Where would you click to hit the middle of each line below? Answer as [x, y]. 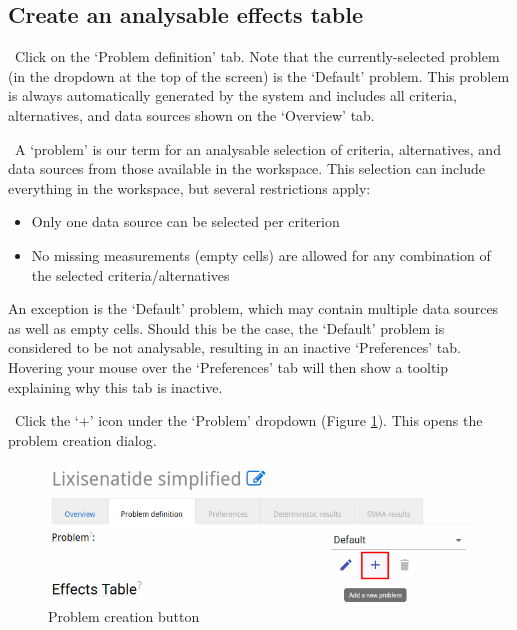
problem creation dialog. [82, 439]
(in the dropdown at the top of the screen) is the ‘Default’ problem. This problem [259, 75]
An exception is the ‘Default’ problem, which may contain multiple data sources [253, 308]
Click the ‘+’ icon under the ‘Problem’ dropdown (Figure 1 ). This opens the [248, 420]
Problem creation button [124, 616]
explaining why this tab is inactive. [115, 386]
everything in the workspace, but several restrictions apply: [189, 187]
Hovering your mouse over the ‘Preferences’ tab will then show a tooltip [228, 366]
